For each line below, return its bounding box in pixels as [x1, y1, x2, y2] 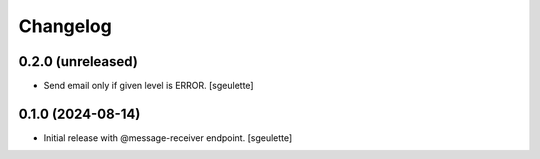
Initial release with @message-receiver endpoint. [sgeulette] [43, 131, 293, 144]
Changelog [18, 15, 112, 37]
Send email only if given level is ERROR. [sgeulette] [43, 80, 254, 92]
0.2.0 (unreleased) [18, 53, 139, 70]
